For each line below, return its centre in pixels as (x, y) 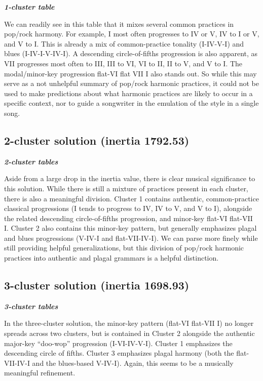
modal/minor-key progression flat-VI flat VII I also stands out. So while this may (130, 73)
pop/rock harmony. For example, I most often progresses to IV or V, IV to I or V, (132, 34)
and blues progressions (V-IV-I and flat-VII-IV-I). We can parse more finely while (131, 238)
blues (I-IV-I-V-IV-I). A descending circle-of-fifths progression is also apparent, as (131, 53)
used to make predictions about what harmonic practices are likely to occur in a (128, 93)
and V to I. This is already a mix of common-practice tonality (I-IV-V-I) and (124, 43)
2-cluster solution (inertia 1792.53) (97, 140)
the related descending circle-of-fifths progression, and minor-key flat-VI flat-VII (128, 218)
